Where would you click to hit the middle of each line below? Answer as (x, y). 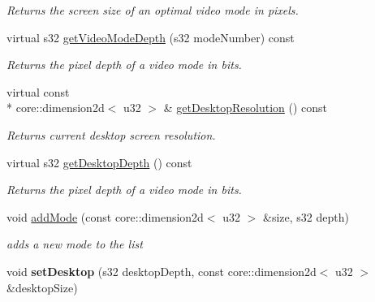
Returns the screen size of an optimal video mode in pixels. (153, 10)
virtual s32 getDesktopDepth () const (99, 162)
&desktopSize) (42, 287)
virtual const (38, 91)
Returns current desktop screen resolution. (111, 134)
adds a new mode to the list (75, 244)
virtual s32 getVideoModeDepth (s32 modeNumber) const (151, 37)
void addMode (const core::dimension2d (105, 216)
